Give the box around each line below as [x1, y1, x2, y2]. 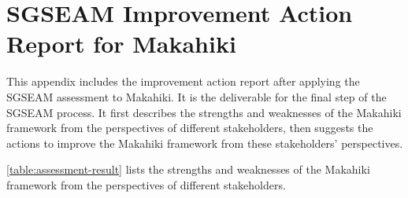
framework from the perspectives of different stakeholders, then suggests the [6, 119, 373, 136]
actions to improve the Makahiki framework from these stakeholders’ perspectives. [6, 134, 403, 151]
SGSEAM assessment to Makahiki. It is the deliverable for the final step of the [6, 88, 387, 104]
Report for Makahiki [6, 27, 236, 60]
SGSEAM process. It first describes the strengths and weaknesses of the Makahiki [6, 104, 402, 120]
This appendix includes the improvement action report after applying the [6, 73, 360, 90]
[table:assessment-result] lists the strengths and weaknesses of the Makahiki [6, 161, 370, 178]
